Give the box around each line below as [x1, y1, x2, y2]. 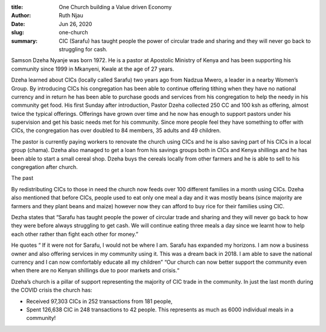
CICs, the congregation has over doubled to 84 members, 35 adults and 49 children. [11, 127, 222, 134]
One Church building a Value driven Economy [59, 4, 172, 10]
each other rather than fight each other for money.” [11, 230, 139, 238]
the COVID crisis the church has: [11, 287, 93, 294]
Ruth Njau [59, 12, 84, 19]
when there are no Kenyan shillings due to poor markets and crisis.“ [11, 267, 180, 274]
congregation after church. [11, 164, 78, 171]
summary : [11, 37, 38, 45]
